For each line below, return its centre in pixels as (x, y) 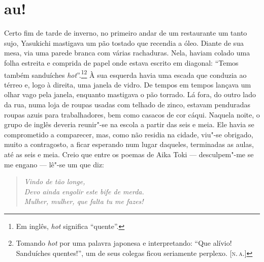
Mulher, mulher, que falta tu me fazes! (84, 201)
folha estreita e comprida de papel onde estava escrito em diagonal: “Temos (121, 62)
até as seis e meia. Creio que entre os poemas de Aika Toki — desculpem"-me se (129, 154)
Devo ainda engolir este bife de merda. (84, 191)
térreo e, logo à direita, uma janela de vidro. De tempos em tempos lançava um (128, 84)
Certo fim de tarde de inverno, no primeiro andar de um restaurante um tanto (126, 33)
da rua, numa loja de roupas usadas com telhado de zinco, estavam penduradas (127, 104)
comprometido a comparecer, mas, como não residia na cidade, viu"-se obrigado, (129, 134)
